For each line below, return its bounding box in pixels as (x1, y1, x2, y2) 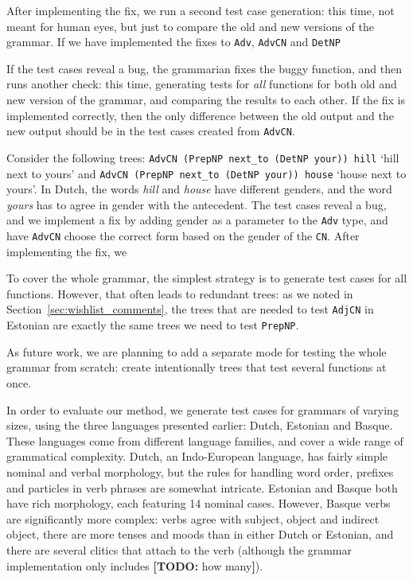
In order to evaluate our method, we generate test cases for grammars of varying (6, 401, 399, 418)
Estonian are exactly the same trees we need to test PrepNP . (6, 317, 299, 333)
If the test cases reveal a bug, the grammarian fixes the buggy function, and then (6, 60, 403, 76)
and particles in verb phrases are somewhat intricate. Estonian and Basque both (6, 479, 398, 496)
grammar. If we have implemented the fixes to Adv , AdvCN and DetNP (6, 33, 341, 50)
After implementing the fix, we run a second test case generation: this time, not (6, 2, 395, 18)
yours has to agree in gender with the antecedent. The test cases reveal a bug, (6, 196, 387, 212)
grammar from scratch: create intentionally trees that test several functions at (6, 359, 387, 376)
